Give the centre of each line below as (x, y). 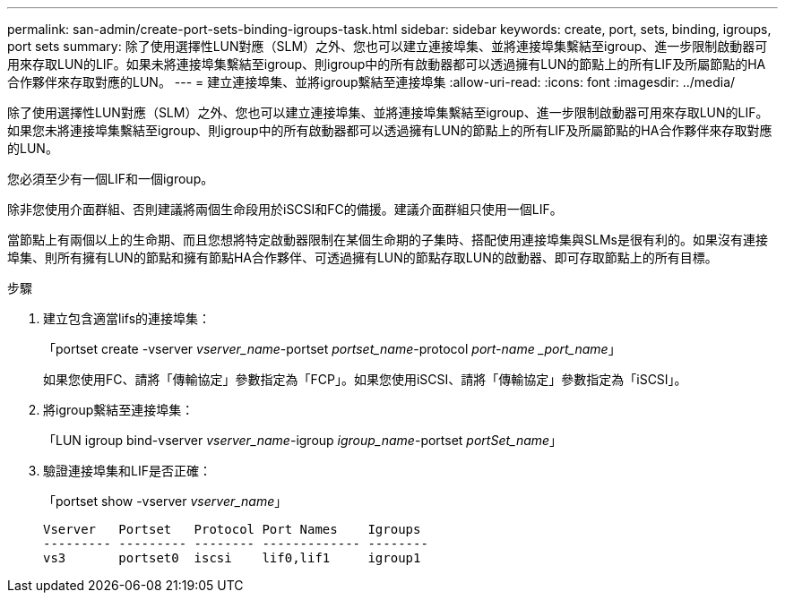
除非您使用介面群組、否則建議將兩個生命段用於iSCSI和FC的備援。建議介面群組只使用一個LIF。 (285, 209)
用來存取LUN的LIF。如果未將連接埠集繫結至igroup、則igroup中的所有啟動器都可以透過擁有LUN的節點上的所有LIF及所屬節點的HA (387, 64)
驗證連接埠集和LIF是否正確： (127, 471)
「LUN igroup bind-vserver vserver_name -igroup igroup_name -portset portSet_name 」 (303, 440)
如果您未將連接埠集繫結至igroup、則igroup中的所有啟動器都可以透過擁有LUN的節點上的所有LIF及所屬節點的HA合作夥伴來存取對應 (390, 130)
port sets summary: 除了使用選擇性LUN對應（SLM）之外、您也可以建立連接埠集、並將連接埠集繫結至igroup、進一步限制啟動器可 (388, 46)
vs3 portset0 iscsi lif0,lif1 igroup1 (232, 558)
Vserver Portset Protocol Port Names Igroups (232, 529)
